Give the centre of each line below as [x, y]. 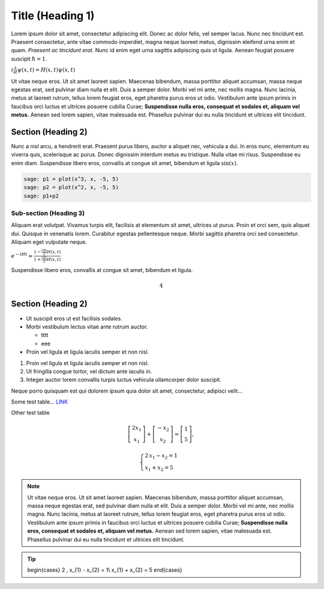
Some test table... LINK [40, 402]
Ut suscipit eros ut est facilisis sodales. [74, 318]
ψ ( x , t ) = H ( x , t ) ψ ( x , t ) [46, 70]
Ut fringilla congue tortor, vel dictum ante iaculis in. [89, 371]
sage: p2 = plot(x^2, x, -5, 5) [71, 187]
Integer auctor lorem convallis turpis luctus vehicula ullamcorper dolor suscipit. [124, 380]
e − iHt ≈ [22, 255]
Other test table [31, 413]
